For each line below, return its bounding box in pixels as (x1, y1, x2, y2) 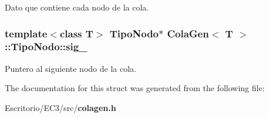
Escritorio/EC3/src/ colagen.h (5, 101, 116, 113)
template (5, 26, 48, 40)
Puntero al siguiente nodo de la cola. (5, 62, 136, 74)
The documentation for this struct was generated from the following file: (5, 82, 265, 94)
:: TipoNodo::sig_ (5, 39, 88, 54)
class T (59, 26, 93, 40)
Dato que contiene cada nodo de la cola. (5, 1, 149, 13)
